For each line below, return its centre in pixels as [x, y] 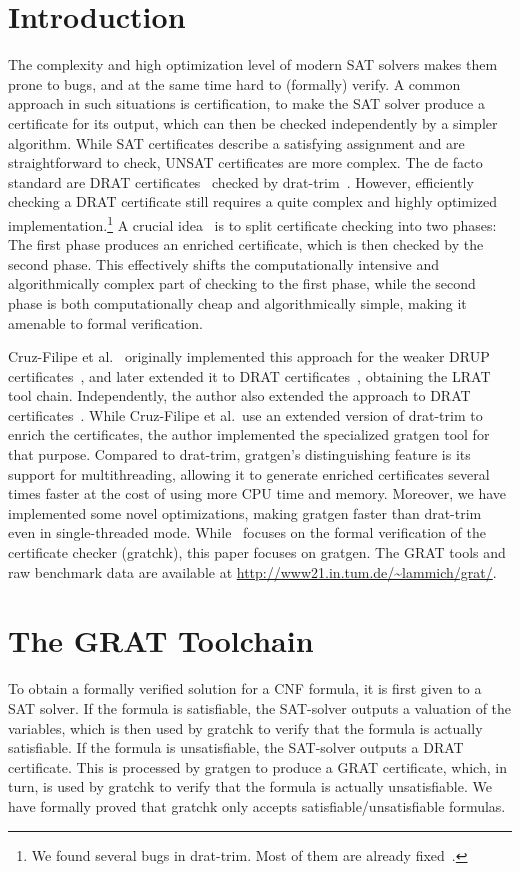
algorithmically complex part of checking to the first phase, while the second [242, 283]
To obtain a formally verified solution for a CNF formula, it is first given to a [245, 688]
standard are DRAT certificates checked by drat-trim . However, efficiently [241, 181]
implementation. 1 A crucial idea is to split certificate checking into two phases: [252, 223]
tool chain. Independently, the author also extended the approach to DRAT [239, 395]
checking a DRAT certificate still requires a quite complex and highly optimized [253, 201]
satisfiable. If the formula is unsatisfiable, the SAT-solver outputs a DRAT [236, 747]
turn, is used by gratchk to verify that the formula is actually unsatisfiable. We [250, 786]
